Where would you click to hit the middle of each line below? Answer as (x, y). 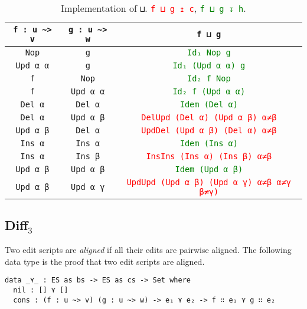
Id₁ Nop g (209, 52)
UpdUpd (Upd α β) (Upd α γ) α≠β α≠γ (209, 182)
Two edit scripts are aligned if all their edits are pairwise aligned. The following (148, 250)
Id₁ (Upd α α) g (209, 65)
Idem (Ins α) (209, 143)
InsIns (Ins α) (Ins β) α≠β (209, 156)
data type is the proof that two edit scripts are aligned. (105, 261)
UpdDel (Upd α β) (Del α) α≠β (209, 130)
